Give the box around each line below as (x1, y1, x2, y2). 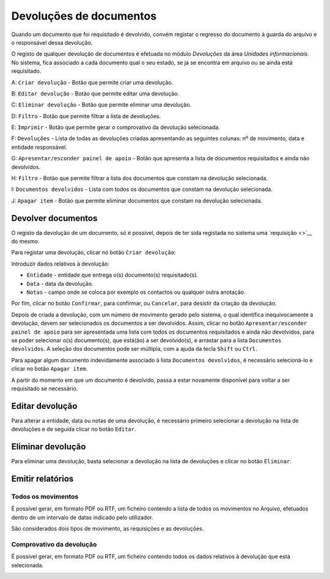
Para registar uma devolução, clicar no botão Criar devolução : (11, 248, 176, 256)
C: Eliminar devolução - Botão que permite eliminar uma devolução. (11, 101, 192, 108)
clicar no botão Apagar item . (11, 365, 88, 373)
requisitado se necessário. (11, 384, 78, 392)
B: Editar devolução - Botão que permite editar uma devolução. (11, 89, 180, 97)
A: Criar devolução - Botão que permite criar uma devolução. (11, 78, 174, 86)
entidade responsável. (11, 143, 67, 151)
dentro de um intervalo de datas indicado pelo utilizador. (11, 514, 154, 521)
